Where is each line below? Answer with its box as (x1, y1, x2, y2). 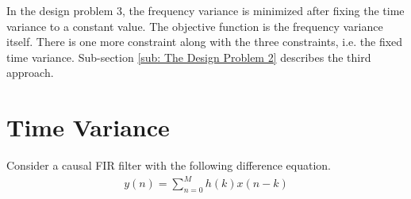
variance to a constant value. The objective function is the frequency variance (6, 17, 383, 34)
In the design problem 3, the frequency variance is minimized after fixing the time (6, 2, 405, 18)
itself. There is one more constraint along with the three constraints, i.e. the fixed (6, 33, 403, 50)
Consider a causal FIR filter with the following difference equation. (6, 157, 331, 174)
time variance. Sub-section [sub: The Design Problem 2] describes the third (6, 48, 371, 65)
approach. (6, 64, 54, 81)
